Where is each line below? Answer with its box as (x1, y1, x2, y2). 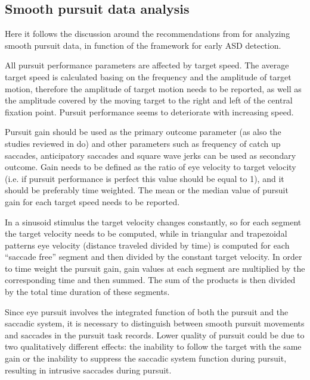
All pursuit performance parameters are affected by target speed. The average (5, 59, 289, 71)
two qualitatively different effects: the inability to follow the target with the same (5, 340, 302, 353)
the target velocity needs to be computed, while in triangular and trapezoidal (5, 227, 287, 240)
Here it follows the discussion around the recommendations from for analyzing (5, 27, 290, 40)
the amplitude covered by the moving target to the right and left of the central (5, 94, 293, 106)
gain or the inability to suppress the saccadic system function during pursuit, (5, 352, 287, 365)
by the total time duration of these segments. (5, 285, 170, 298)
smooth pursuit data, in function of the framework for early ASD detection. (5, 39, 281, 51)
